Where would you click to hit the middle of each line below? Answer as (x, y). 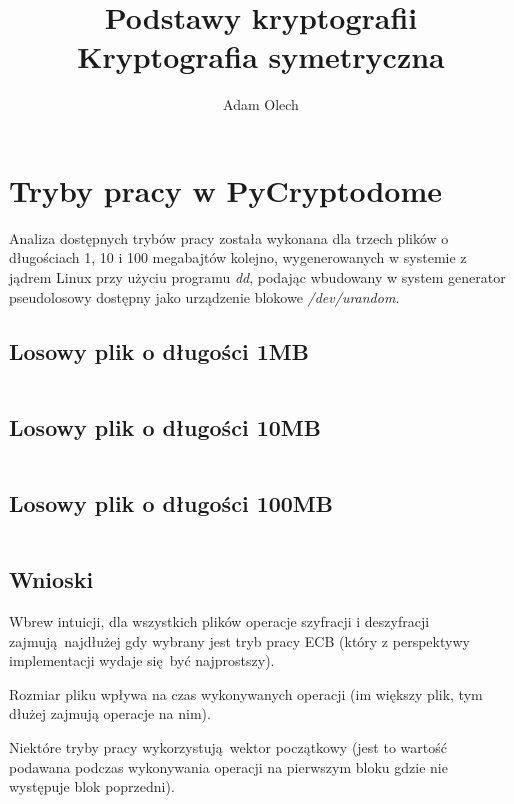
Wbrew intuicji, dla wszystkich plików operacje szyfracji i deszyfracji (219, 621)
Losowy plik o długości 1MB (159, 350)
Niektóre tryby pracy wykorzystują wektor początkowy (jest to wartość (228, 747)
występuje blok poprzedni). (92, 786)
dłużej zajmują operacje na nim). (110, 713)
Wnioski (51, 579)
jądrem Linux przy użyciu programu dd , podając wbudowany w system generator (257, 277)
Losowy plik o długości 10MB (165, 426)
